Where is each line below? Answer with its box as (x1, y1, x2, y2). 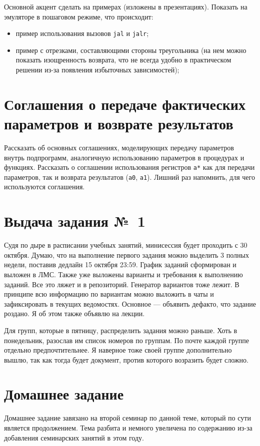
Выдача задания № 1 (4, 211, 145, 231)
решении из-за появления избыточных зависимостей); (15, 64, 179, 75)
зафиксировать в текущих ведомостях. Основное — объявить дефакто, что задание (4, 298, 256, 309)
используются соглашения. (4, 181, 85, 192)
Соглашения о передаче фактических (4, 93, 245, 114)
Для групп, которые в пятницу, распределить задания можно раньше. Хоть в (4, 325, 237, 335)
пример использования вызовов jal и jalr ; (15, 28, 149, 38)
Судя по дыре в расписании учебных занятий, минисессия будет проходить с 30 (4, 240, 247, 250)
